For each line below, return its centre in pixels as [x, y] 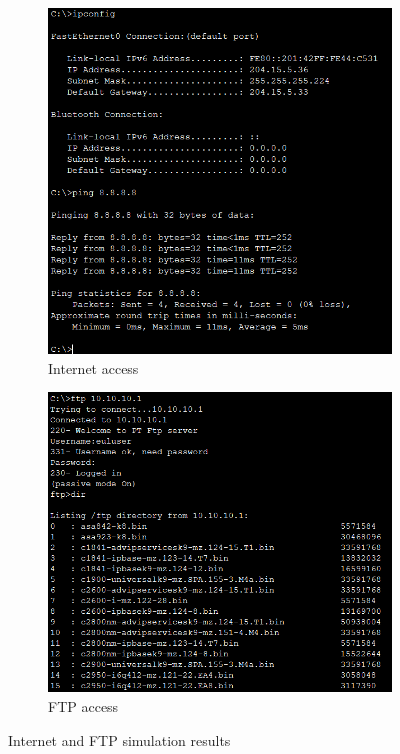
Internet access [93, 367]
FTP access [83, 706]
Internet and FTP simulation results [119, 740]
